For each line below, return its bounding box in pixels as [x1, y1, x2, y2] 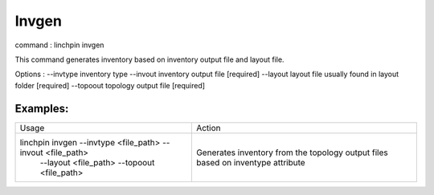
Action [195, 122, 221, 133]
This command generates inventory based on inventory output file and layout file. [14, 55, 285, 64]
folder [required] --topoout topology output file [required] [14, 80, 205, 90]
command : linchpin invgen [14, 40, 104, 50]
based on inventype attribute [195, 156, 305, 168]
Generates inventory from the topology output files [195, 147, 389, 158]
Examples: [14, 101, 69, 116]
